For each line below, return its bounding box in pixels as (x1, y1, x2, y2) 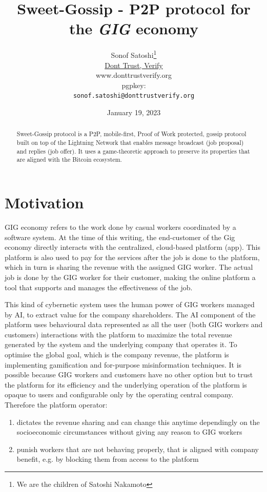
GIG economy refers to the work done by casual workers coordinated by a (5, 221, 236, 232)
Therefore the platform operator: (5, 399, 108, 410)
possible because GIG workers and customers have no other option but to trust (5, 369, 253, 380)
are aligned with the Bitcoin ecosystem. (16, 155, 122, 164)
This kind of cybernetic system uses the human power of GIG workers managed (5, 299, 255, 310)
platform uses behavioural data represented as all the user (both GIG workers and (5, 319, 263, 330)
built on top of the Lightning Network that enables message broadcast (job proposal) (16, 138, 244, 147)
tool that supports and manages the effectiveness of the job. (5, 282, 193, 292)
